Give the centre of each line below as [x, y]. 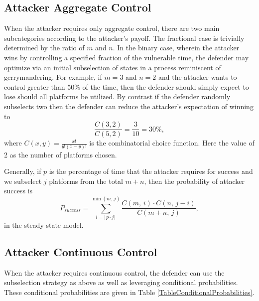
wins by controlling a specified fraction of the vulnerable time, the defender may [127, 57]
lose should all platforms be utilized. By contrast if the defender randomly [117, 96]
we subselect [23, 181]
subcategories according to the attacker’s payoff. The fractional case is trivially [124, 38]
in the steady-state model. [44, 225]
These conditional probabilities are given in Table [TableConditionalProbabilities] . [129, 292]
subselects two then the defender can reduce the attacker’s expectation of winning [129, 106]
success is [18, 191]
